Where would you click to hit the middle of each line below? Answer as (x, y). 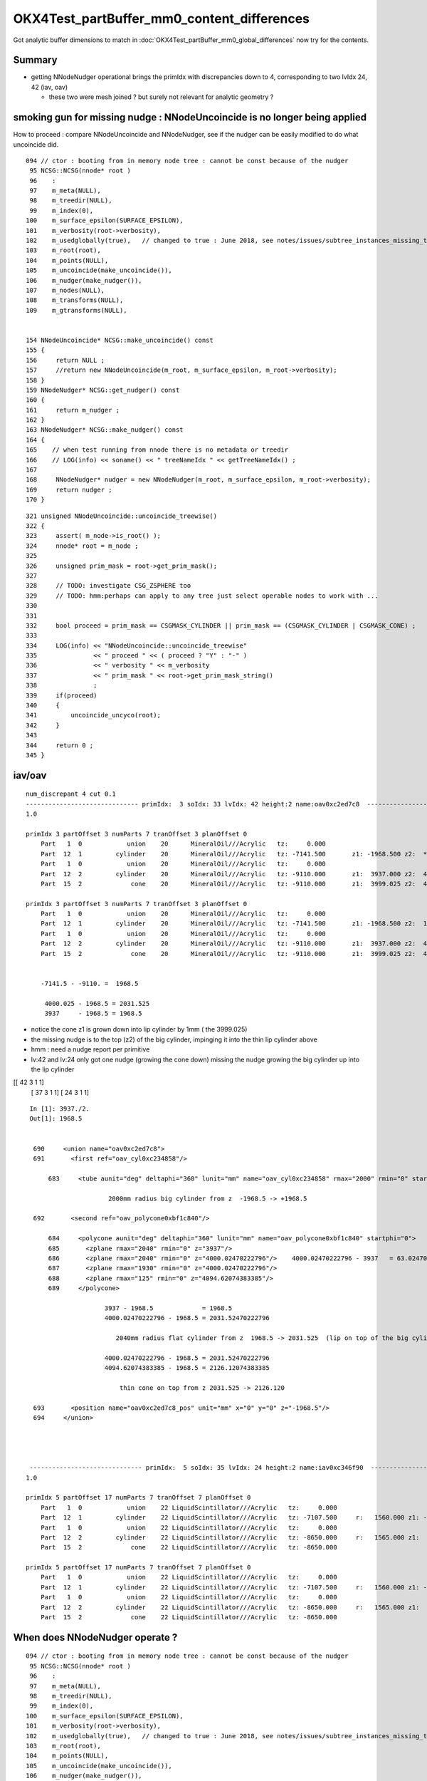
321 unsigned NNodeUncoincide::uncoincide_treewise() (121, 516)
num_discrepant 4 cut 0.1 (71, 794)
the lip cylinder (53, 1069)
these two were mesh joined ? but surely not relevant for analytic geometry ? (161, 97)
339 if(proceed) (62, 695)
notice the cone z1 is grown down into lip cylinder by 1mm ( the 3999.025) (139, 1029)
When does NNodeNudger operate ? (95, 1637)
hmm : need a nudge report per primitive (90, 1049)
